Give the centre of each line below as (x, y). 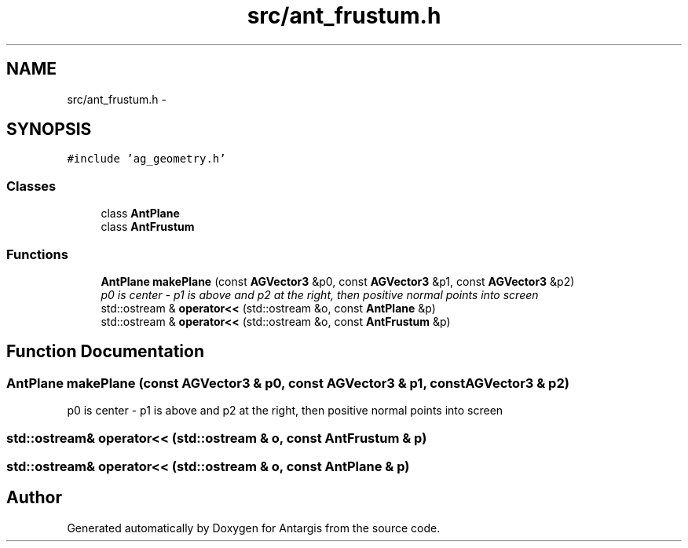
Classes (31, 186)
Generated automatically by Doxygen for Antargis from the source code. (254, 528)
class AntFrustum (148, 227)
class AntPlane (140, 214)
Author (34, 498)
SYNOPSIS (49, 130)
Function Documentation (105, 352)
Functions (37, 254)
